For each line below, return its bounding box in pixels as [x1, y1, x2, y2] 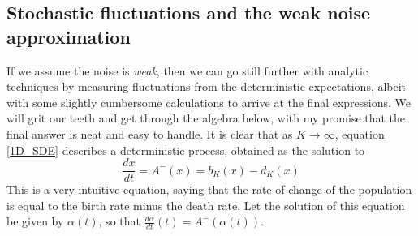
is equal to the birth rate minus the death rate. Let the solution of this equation [6, 196, 405, 213]
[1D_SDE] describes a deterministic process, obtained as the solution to [6, 141, 365, 158]
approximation [6, 24, 131, 49]
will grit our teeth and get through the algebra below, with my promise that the [6, 109, 406, 127]
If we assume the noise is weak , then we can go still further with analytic [6, 62, 368, 79]
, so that [98, 212, 140, 230]
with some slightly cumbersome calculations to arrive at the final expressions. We [6, 93, 412, 110]
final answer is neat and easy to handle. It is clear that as [6, 125, 293, 142]
